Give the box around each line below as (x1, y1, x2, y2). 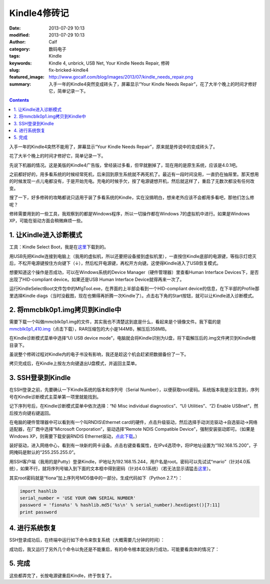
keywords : (9, 60, 32, 66)
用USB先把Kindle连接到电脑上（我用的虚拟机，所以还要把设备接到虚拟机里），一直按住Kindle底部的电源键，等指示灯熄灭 (9, 253, 257, 259)
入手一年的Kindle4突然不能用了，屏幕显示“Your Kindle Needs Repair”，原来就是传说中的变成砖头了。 (9, 143, 217, 150)
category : (9, 46, 30, 52)
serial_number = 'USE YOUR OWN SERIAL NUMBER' (19, 495, 136, 501)
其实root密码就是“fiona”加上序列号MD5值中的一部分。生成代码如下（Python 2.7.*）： (9, 475, 182, 481)
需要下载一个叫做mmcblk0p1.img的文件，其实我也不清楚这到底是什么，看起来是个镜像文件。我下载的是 (9, 319, 221, 325)
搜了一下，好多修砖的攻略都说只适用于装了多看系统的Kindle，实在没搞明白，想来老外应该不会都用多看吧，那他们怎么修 (9, 194, 254, 200)
